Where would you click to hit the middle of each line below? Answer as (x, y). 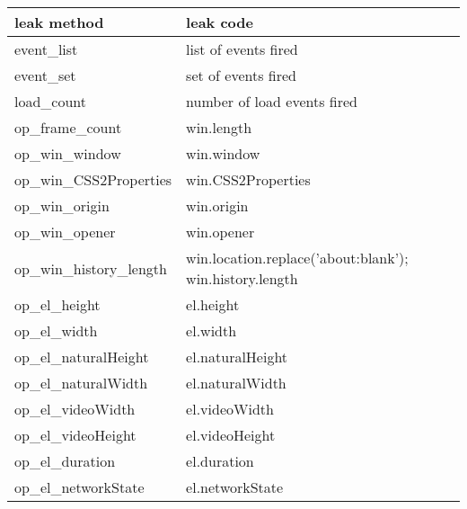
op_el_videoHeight (75, 435)
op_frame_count (68, 127)
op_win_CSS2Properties (93, 179)
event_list (46, 49)
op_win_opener (65, 232)
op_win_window (68, 153)
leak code (220, 22)
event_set (45, 75)
